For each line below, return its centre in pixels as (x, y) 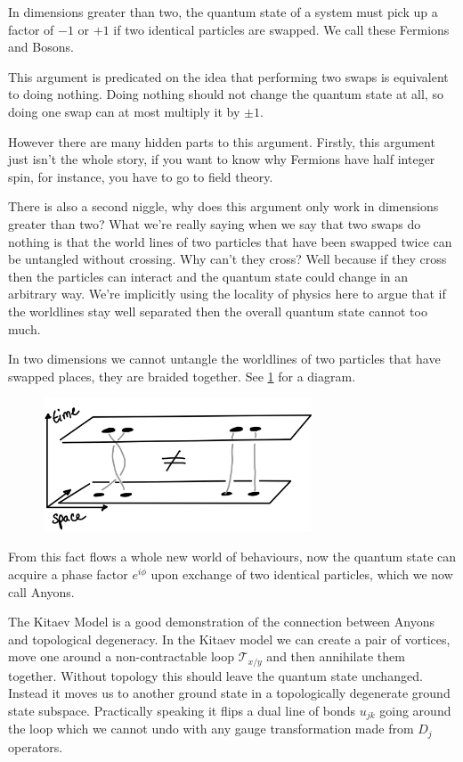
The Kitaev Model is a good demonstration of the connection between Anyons (221, 622)
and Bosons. (41, 47)
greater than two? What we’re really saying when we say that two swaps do (215, 223)
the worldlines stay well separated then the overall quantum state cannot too (218, 311)
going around (415, 710)
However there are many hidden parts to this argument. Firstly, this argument (222, 141)
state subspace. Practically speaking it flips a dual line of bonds (182, 710)
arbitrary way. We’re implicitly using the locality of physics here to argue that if (227, 294)
